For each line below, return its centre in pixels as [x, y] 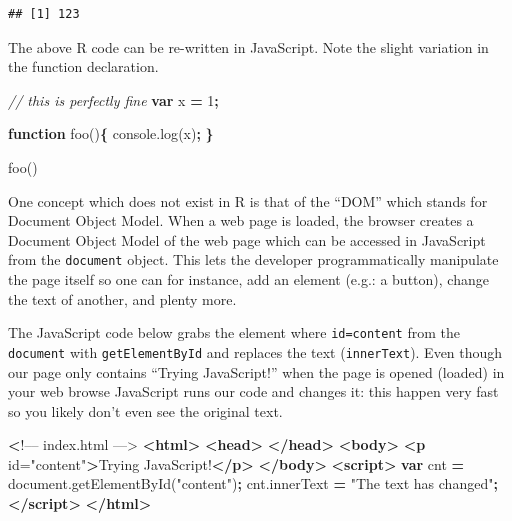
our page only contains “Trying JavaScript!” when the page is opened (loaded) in [256, 371]
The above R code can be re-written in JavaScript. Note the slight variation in [248, 46]
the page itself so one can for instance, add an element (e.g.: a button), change [248, 279]
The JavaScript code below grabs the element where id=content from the [234, 332]
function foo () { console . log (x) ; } [111, 133]
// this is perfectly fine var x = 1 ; [113, 99]
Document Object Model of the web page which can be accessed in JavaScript [247, 239]
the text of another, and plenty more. [122, 298]
